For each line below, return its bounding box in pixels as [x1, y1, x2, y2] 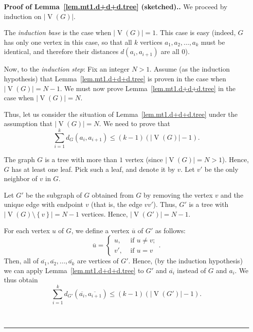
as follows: [155, 225, 186, 235]
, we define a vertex [71, 225, 129, 235]
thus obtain [4, 275, 38, 285]
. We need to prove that [99, 118, 170, 129]
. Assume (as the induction [149, 64, 230, 74]
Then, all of [4, 256, 39, 266]
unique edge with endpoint [4, 199, 83, 209]
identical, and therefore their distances [4, 46, 119, 56]
